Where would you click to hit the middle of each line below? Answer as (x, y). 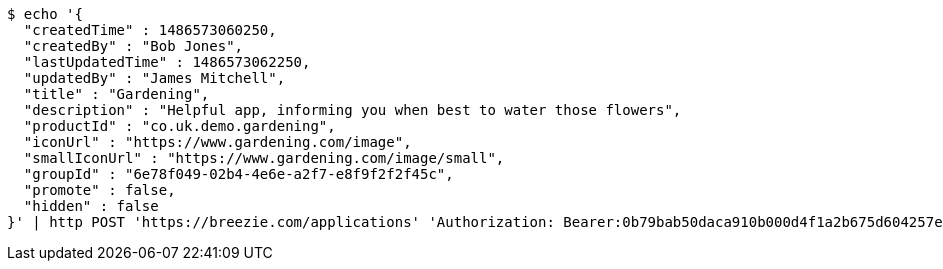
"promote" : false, (99, 190)
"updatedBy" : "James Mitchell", (154, 78)
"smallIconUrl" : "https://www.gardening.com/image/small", (264, 158)
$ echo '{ (45, 14)
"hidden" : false (91, 206)
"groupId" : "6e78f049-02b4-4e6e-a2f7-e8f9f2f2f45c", (238, 174)
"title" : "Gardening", (116, 94)
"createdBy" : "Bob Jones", (133, 46)
